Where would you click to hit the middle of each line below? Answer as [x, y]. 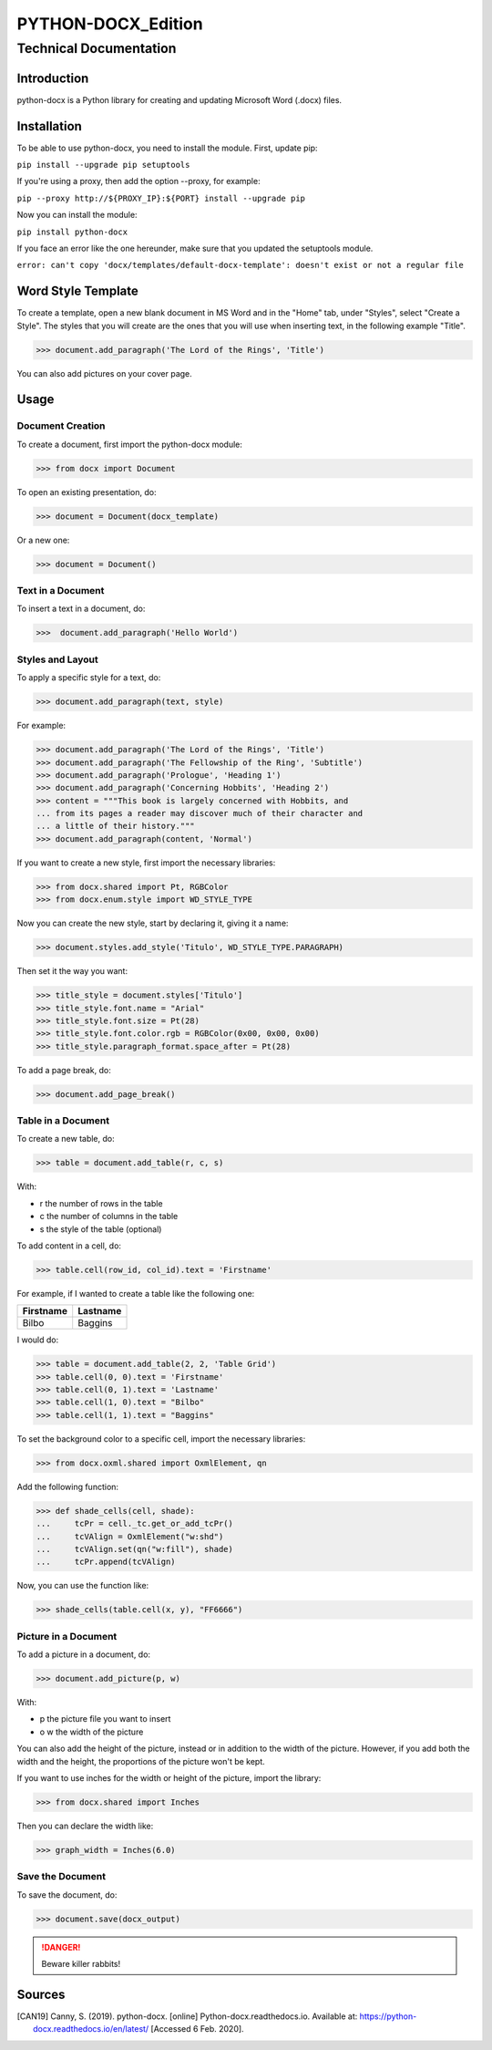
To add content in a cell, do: [69, 1246]
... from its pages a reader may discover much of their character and [200, 813]
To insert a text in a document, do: [81, 609]
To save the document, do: [67, 1895]
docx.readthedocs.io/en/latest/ [91, 2029]
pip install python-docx [72, 232]
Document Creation [61, 426]
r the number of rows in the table [101, 1203]
